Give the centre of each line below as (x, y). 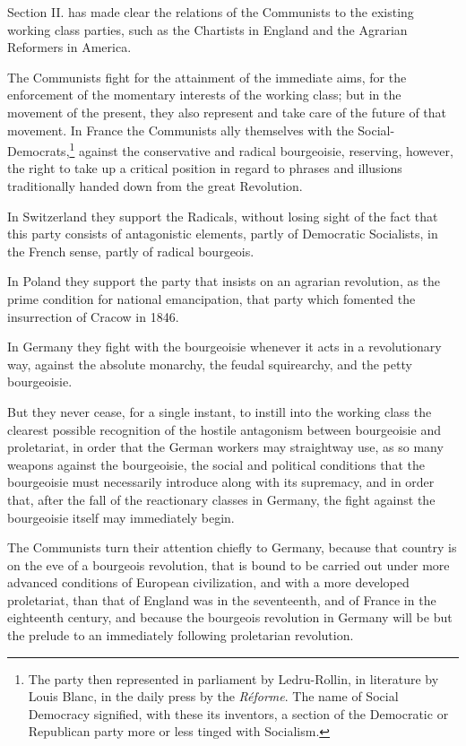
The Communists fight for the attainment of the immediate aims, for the (207, 77)
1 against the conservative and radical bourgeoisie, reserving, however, (261, 149)
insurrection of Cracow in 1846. (93, 316)
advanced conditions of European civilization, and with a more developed (208, 582)
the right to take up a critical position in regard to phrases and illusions (205, 168)
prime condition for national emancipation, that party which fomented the (211, 298)
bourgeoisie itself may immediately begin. (121, 517)
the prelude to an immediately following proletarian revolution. (181, 635)
